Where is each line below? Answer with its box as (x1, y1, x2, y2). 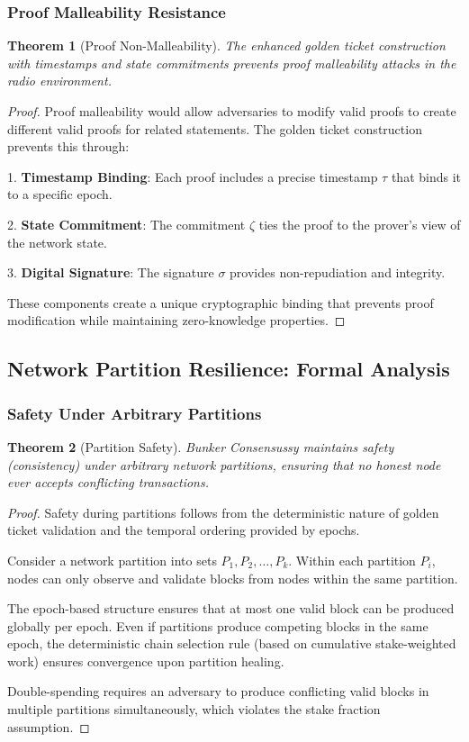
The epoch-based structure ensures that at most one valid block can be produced (7, 599, 455, 618)
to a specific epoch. (7, 185, 113, 204)
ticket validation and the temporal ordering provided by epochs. (7, 520, 360, 539)
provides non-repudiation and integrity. (230, 263, 446, 282)
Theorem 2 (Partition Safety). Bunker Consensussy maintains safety (7, 437, 394, 456)
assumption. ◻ (7, 717, 90, 736)
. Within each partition (288, 550, 416, 569)
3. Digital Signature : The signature (7, 263, 214, 282)
